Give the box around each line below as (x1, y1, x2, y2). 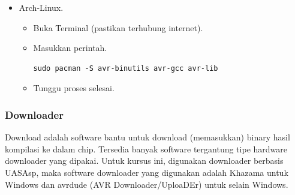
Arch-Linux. (19, 1, 64, 13)
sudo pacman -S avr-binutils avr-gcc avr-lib (33, 64, 218, 73)
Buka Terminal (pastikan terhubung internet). (33, 21, 203, 34)
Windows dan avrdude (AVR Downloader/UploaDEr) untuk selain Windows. (5, 178, 288, 190)
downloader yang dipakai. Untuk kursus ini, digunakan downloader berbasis (5, 154, 284, 167)
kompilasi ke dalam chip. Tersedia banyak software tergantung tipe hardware (5, 142, 287, 155)
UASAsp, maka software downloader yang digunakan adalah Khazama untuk (5, 166, 288, 178)
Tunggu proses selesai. (33, 82, 115, 94)
